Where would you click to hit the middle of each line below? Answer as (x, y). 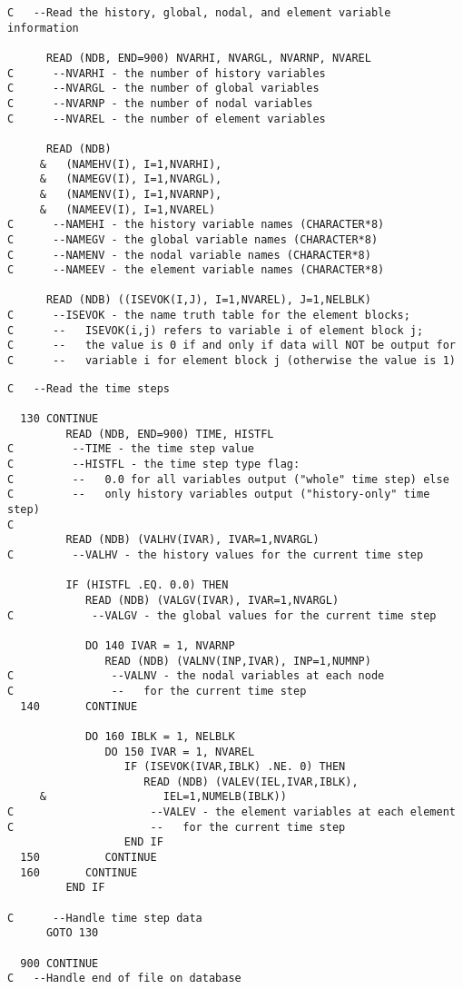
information (43, 28)
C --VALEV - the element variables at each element (231, 812)
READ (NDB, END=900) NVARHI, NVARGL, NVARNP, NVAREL (208, 58)
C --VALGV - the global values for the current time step (222, 615)
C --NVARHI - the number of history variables (167, 73)
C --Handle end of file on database (124, 979)
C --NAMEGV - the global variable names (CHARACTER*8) (193, 239)
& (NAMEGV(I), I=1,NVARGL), (131, 179)
